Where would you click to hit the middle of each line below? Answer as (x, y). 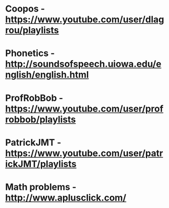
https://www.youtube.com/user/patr (84, 153)
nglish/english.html (47, 75)
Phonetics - (30, 53)
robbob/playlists (41, 119)
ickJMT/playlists (41, 164)
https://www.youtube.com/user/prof (84, 109)
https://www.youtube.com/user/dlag (85, 19)
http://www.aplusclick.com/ (66, 198)
